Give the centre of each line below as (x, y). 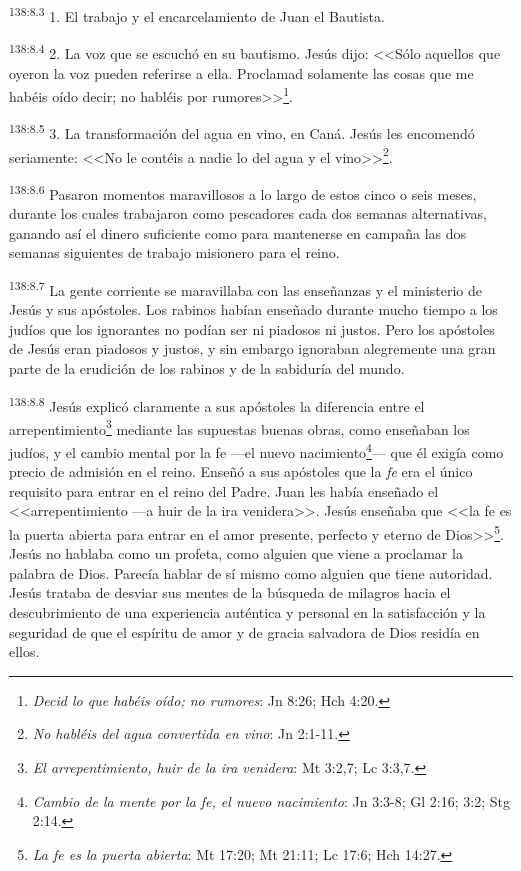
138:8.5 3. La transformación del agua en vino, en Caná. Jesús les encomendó (242, 131)
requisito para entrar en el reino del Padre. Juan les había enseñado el (224, 490)
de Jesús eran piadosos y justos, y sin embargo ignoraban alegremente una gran (252, 348)
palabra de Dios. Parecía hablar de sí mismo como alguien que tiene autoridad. (251, 572)
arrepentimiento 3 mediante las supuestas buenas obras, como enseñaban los (239, 427)
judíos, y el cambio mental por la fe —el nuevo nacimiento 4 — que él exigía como (256, 450)
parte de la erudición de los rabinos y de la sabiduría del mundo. (207, 367)
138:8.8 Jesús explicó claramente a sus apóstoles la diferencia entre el (217, 404)
